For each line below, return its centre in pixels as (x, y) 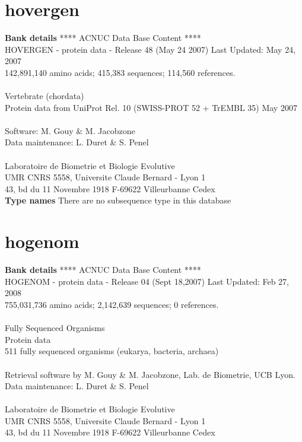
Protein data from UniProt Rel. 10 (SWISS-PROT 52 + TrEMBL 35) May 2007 (151, 107)
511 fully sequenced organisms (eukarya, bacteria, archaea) (112, 351)
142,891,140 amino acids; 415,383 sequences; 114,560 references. (120, 72)
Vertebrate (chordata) (44, 96)
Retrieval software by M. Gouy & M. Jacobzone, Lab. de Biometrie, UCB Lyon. (150, 374)
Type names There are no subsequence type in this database (118, 200)
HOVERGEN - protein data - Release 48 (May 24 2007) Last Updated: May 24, (150, 49)
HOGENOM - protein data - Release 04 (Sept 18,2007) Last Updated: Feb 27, (147, 281)
